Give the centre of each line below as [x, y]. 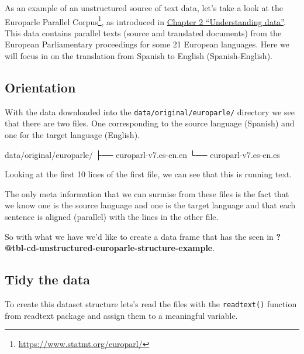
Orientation [40, 87]
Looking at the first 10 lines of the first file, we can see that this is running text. [148, 174]
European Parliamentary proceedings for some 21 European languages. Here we [147, 44]
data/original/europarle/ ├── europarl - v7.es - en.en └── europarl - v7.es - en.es [142, 154]
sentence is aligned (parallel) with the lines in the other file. [112, 217]
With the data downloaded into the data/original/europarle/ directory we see [150, 111]
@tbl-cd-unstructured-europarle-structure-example [109, 248]
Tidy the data [47, 279]
